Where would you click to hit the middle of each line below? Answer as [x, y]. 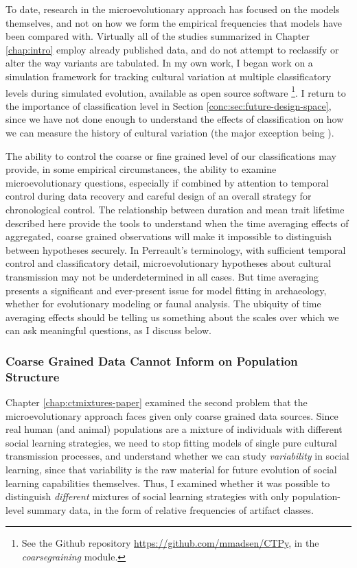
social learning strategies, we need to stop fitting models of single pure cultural [171, 442]
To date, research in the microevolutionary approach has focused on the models [173, 9]
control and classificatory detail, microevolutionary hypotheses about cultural [169, 263]
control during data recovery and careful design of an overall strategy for [159, 196]
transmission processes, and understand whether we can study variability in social [177, 456]
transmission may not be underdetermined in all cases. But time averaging [162, 276]
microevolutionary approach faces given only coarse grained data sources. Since [172, 415]
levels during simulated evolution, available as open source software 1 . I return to [176, 91]
